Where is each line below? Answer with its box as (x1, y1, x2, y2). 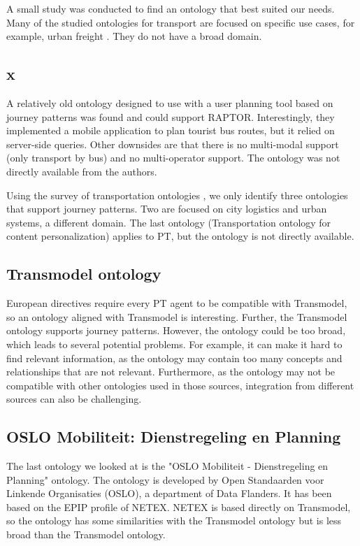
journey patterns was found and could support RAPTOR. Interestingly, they (6, 109, 335, 124)
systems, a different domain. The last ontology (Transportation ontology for (6, 215, 331, 229)
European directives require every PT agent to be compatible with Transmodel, (6, 296, 347, 310)
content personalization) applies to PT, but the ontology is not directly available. (6, 229, 354, 243)
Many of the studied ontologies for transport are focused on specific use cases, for (6, 15, 355, 29)
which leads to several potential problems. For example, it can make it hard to (6, 336, 343, 351)
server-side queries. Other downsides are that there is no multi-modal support (6, 136, 339, 151)
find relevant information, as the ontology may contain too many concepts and (6, 350, 343, 365)
